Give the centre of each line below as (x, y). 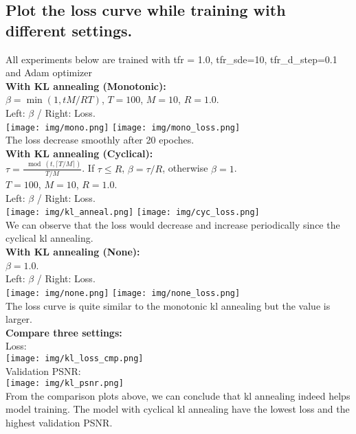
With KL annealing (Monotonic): (86, 85)
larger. (19, 319)
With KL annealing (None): (73, 252)
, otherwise (185, 168)
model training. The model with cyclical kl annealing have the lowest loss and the (178, 409)
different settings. (69, 30)
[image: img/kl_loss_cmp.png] (75, 358)
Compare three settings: (64, 332)
